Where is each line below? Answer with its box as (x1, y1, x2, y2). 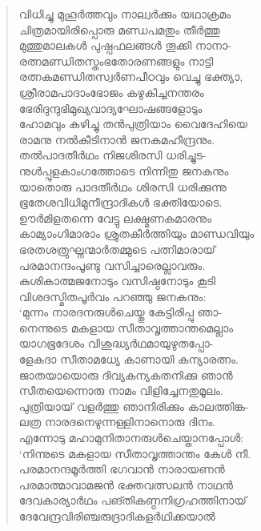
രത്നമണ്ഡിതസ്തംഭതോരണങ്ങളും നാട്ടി (18, 52, 214, 69)
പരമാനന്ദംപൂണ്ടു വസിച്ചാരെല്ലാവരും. (18, 256, 206, 273)
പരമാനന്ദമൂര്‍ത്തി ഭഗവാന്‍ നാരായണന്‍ (18, 461, 225, 477)
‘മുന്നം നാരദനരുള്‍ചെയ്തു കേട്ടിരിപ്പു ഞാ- (18, 304, 223, 320)
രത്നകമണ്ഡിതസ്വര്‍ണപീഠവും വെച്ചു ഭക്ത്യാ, (18, 68, 243, 85)
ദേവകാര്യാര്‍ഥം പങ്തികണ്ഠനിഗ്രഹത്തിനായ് (18, 492, 247, 509)
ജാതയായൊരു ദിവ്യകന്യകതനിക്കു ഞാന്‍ (18, 366, 233, 383)
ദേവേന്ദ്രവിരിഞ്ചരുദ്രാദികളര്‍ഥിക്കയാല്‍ (18, 508, 215, 524)
